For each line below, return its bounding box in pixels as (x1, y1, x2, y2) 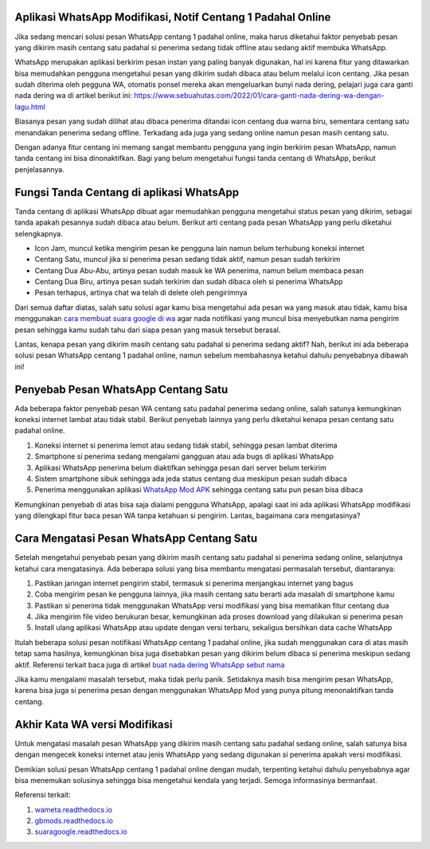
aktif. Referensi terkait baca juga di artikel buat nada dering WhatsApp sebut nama (14, 659, 285, 669)
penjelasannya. (14, 164, 65, 174)
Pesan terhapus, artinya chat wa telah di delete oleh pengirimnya (34, 288, 248, 298)
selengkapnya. (14, 229, 63, 238)
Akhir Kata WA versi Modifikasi (14, 718, 173, 731)
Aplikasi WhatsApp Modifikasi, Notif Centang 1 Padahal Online (14, 10, 331, 24)
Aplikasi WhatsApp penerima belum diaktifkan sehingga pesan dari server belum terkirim (34, 463, 326, 472)
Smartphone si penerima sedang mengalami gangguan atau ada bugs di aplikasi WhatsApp (34, 452, 334, 461)
